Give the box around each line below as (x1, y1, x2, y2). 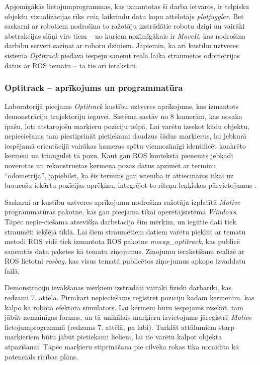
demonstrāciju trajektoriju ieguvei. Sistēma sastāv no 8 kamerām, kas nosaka (5, 110, 242, 121)
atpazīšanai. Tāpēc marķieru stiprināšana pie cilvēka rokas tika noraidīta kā (5, 341, 239, 352)
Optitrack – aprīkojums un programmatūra (5, 81, 183, 94)
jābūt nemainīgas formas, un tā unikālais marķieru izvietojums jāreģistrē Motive (5, 312, 252, 322)
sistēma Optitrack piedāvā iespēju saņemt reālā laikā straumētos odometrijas (5, 50, 240, 60)
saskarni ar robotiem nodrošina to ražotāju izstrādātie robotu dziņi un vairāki (5, 21, 245, 31)
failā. (5, 265, 20, 276)
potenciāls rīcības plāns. (5, 351, 78, 361)
